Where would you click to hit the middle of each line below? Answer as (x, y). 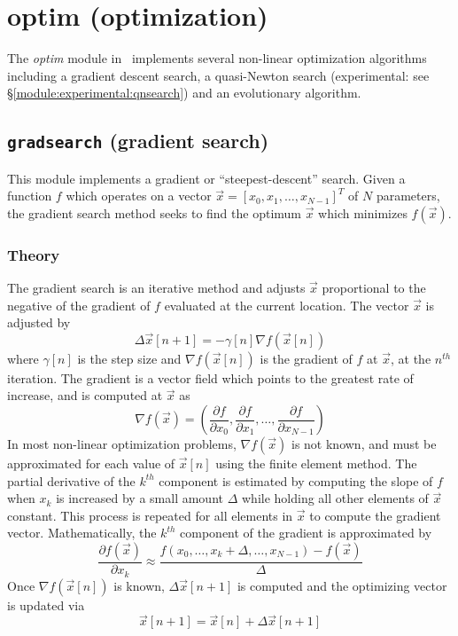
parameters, (408, 196)
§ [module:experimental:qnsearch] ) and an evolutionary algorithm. (184, 93)
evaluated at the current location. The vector (287, 305)
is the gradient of (306, 358)
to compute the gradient (375, 515)
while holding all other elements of (335, 498)
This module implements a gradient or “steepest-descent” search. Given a (206, 178)
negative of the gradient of (79, 305)
